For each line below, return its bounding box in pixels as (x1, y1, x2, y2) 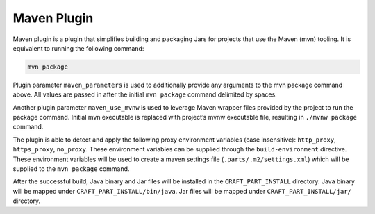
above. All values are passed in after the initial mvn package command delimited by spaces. (12, 90, 277, 99)
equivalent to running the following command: (12, 44, 144, 52)
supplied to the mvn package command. (12, 165, 130, 173)
